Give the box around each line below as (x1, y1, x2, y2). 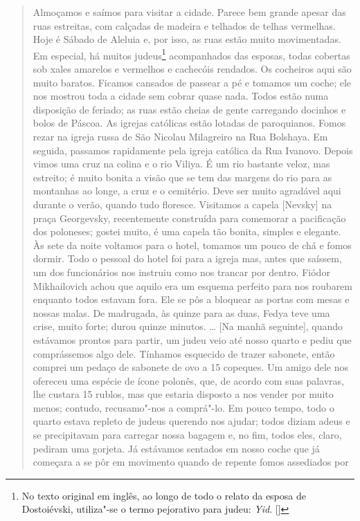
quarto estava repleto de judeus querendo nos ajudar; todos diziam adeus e (33, 414, 350, 428)
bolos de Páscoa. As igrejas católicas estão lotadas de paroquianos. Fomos (33, 116, 346, 130)
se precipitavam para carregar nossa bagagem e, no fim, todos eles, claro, (33, 428, 342, 442)
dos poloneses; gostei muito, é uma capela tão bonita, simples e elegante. (33, 224, 341, 239)
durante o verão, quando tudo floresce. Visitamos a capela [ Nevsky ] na (33, 196, 332, 211)
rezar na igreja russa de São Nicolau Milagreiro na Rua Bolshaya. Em (33, 129, 328, 143)
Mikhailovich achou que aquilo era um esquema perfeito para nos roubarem (33, 278, 352, 293)
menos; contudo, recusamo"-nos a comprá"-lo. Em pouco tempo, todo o (33, 400, 334, 414)
